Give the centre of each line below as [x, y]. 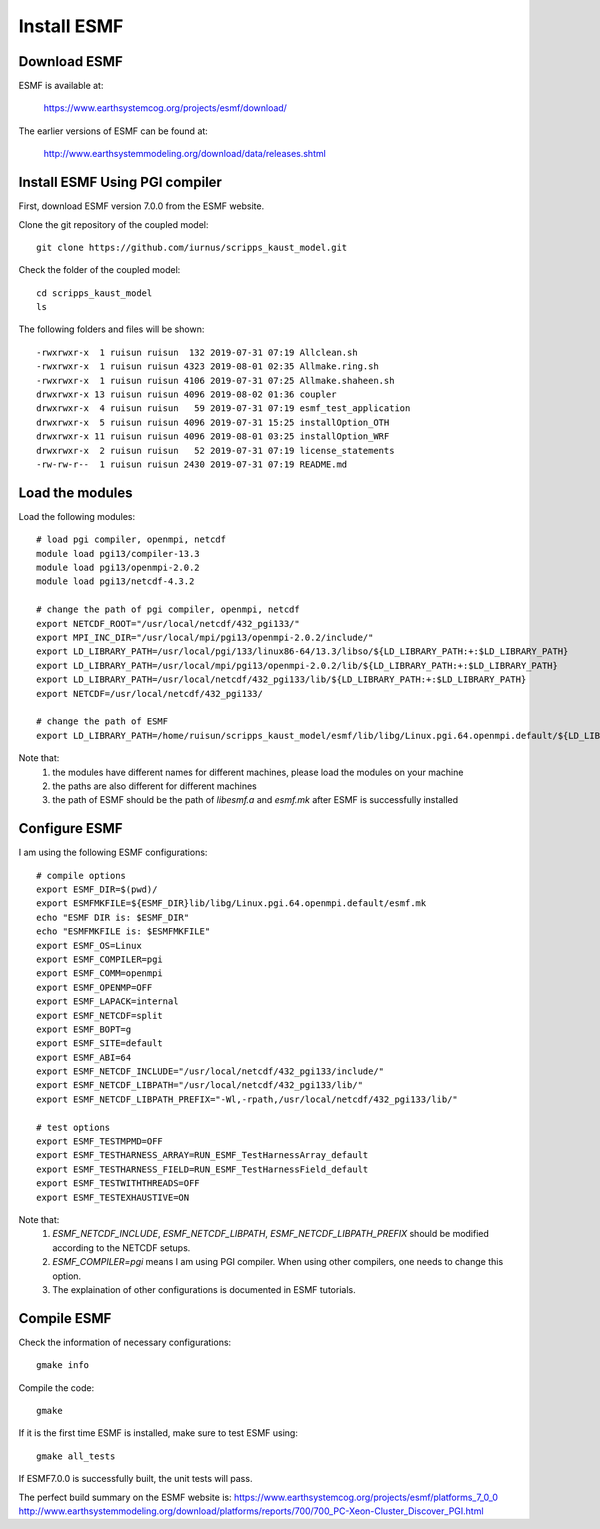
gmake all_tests [76, 1456]
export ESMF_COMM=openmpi [100, 973]
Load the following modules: [76, 516]
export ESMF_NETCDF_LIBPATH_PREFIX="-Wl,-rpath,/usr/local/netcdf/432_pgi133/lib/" [247, 1099]
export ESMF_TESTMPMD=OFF [100, 1141]
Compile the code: [56, 1387]
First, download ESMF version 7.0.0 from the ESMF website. [141, 206]
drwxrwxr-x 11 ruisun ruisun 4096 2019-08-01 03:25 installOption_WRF [213, 436]
